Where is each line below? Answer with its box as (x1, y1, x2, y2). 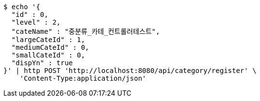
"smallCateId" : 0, (11, 51, 85, 59)
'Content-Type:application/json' (19, 74, 147, 82)
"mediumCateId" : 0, (11, 43, 90, 51)
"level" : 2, (11, 18, 61, 26)
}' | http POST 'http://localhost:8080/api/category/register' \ (3, 67, 257, 74)
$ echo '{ (3, 3, 40, 11)
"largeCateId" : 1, (11, 36, 85, 43)
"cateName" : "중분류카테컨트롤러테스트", (11, 28, 160, 35)
